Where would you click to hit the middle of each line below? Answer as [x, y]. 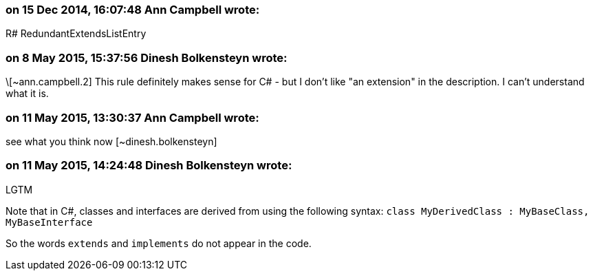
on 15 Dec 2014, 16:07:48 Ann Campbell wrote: [133, 10]
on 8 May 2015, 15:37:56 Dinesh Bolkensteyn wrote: [147, 57]
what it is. [27, 94]
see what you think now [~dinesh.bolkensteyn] [111, 141]
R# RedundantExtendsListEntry [76, 34]
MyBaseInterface [49, 222]
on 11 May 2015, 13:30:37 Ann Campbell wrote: [132, 117]
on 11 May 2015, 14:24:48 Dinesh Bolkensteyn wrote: [149, 166]
